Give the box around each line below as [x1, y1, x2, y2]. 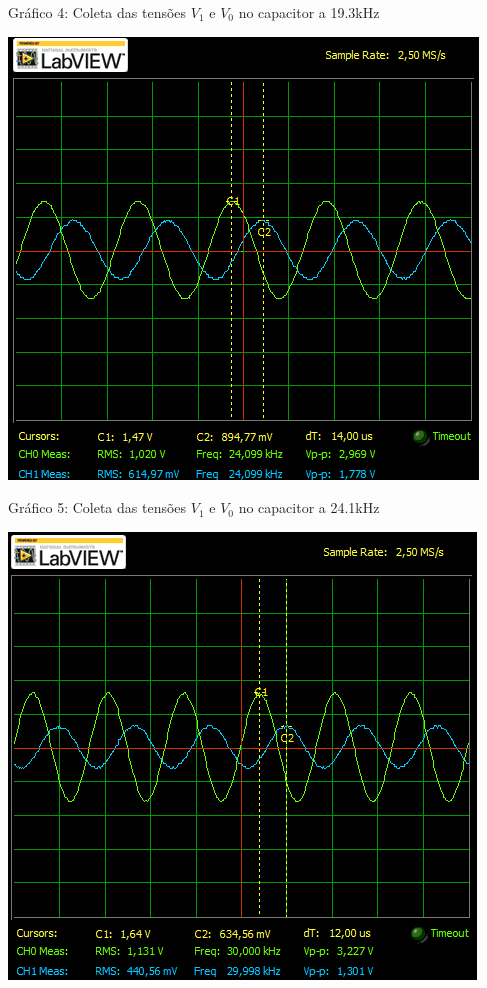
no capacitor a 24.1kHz [238, 497, 380, 518]
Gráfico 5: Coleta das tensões [8, 497, 187, 518]
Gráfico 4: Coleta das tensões [8, 2, 187, 22]
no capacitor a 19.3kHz [238, 2, 380, 22]
